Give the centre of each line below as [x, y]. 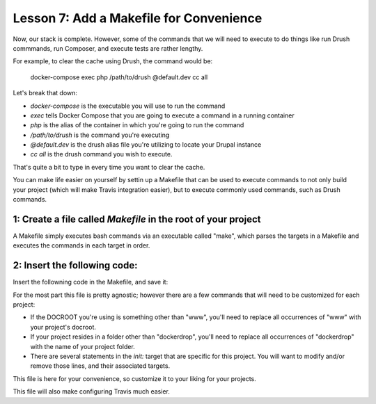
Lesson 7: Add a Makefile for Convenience [138, 18]
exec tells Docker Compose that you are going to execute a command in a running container [163, 115]
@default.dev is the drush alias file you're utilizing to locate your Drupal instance [146, 145]
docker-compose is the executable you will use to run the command [128, 106]
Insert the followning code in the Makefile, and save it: [91, 282]
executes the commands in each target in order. [81, 245]
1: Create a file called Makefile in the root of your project [137, 219]
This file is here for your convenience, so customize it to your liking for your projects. [135, 378]
